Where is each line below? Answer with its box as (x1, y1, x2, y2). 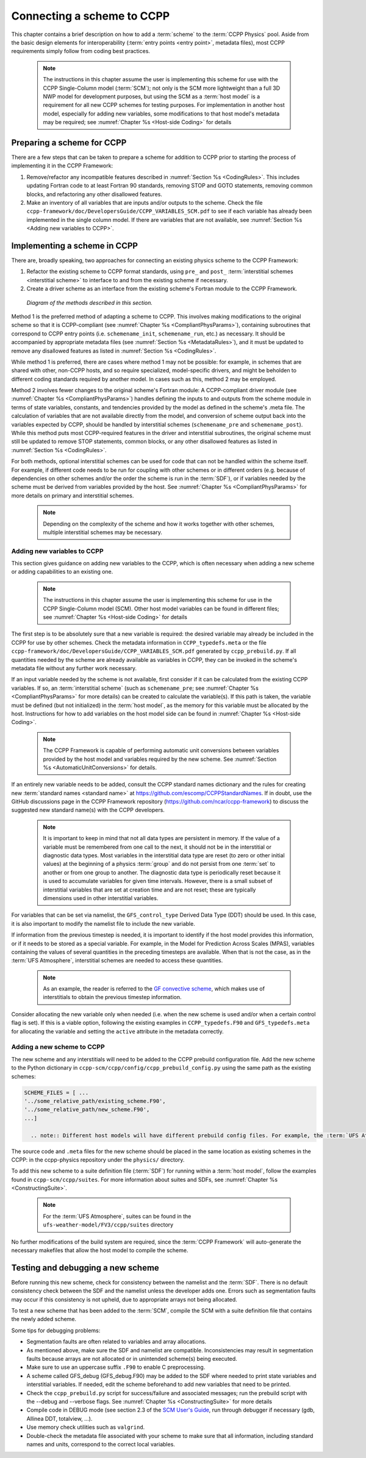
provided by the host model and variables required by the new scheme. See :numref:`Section (43, 755, 277, 763)
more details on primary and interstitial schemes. (11, 492, 134, 499)
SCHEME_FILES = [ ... (24, 1089, 89, 1096)
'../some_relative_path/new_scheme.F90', (24, 1106, 150, 1113)
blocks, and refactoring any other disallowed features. (26, 190, 163, 198)
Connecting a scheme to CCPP (11, 9, 170, 23)
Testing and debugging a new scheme (11, 1262, 160, 1273)
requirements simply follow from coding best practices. (11, 48, 151, 55)
